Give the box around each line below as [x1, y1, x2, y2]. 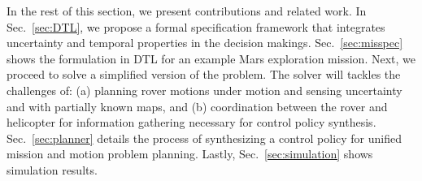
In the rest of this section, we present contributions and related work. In [7, 2, 367, 19]
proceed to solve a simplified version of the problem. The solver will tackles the [7, 66, 401, 83]
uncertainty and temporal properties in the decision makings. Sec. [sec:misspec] [7, 34, 403, 51]
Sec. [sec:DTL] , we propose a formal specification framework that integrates [7, 18, 385, 35]
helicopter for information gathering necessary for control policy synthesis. [7, 114, 376, 131]
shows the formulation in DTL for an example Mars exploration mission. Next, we [7, 50, 415, 67]
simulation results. [7, 161, 98, 178]
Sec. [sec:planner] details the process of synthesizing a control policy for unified [7, 129, 402, 146]
